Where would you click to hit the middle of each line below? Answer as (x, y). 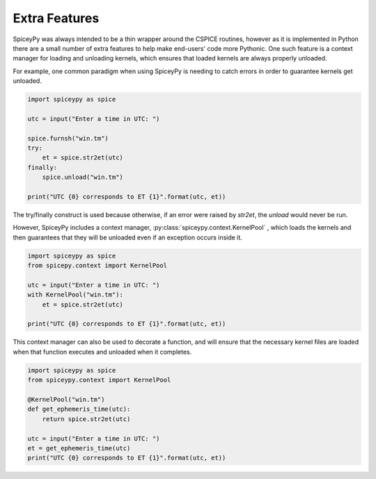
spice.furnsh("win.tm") (68, 138)
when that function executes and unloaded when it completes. (102, 352)
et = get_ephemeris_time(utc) (79, 448)
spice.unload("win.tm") (83, 177)
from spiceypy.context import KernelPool (99, 380)
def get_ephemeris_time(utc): (79, 409)
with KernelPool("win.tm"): (75, 295)
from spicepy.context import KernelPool (97, 266)
